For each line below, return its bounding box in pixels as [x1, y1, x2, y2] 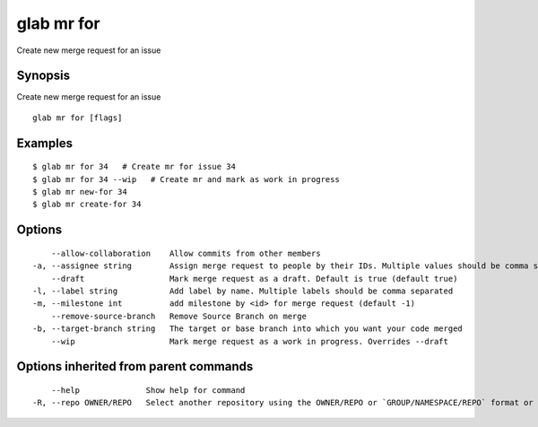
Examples [16, 135, 74, 151]
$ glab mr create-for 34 [32, 199, 142, 210]
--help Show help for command [50, 385, 246, 395]
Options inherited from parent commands [16, 359, 254, 374]
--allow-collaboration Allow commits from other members [50, 248, 322, 258]
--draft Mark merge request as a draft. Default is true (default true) [50, 274, 458, 283]
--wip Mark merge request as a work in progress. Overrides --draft [50, 336, 448, 346]
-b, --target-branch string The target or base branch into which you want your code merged [32, 324, 464, 334]
